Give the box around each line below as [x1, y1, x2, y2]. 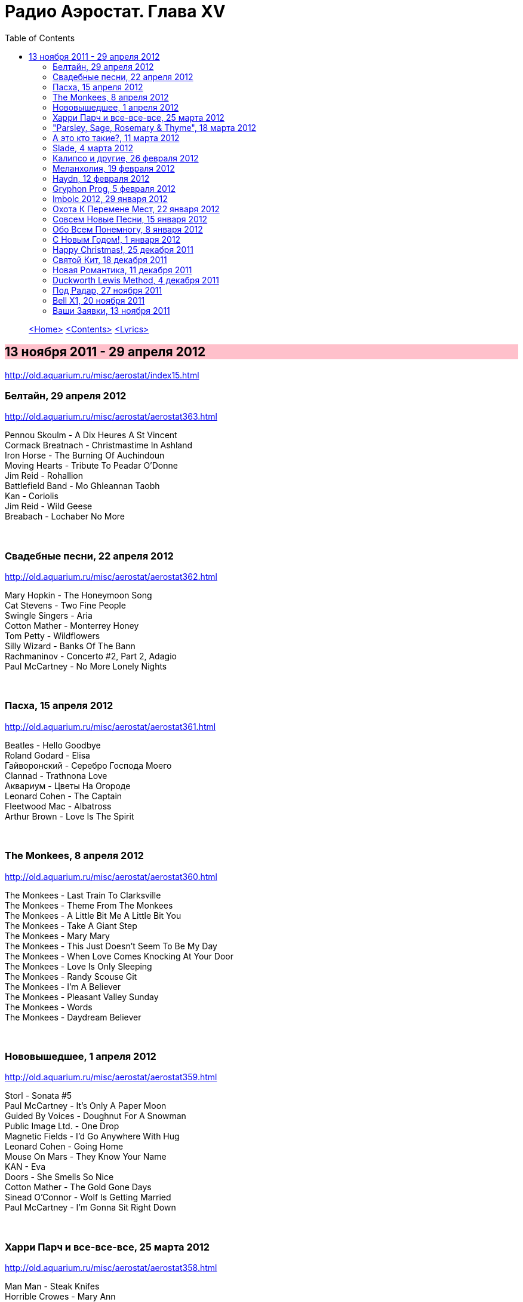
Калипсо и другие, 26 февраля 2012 [53, 152, 199, 163]
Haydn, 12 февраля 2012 [53, 173, 150, 184]
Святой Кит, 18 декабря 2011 [53, 254, 167, 265]
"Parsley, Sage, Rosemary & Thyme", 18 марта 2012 [53, 122, 257, 133]
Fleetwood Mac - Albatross [5, 800, 112, 811]
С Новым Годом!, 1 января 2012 [53, 234, 181, 244]
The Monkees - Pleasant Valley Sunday [5, 991, 159, 1002]
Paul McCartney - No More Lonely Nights [5, 661, 167, 672]
